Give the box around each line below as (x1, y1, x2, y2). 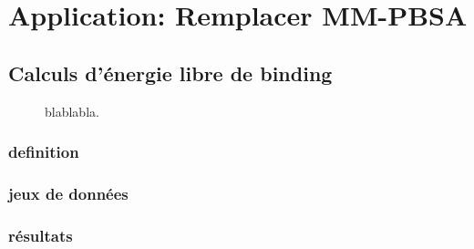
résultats (8, 223, 73, 246)
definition (8, 140, 79, 163)
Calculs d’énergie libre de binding (8, 58, 333, 87)
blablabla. (45, 101, 99, 120)
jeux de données (8, 182, 129, 204)
